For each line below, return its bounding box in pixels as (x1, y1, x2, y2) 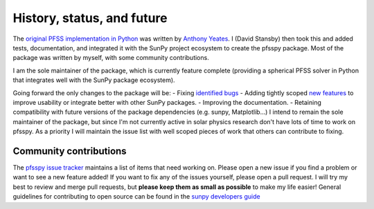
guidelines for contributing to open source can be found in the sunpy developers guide (12, 192, 260, 201)
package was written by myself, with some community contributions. (12, 54, 209, 62)
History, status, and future (12, 10, 168, 26)
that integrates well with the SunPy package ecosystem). (12, 76, 176, 84)
